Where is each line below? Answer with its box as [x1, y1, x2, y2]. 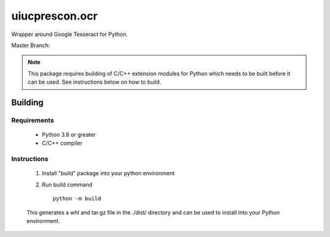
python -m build [53, 195, 101, 202]
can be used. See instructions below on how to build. [28, 78, 161, 86]
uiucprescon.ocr [11, 9, 98, 23]
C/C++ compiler [42, 139, 82, 147]
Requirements [11, 116, 54, 125]
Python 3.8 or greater [42, 131, 96, 139]
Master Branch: [11, 42, 50, 49]
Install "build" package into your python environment [42, 170, 175, 177]
